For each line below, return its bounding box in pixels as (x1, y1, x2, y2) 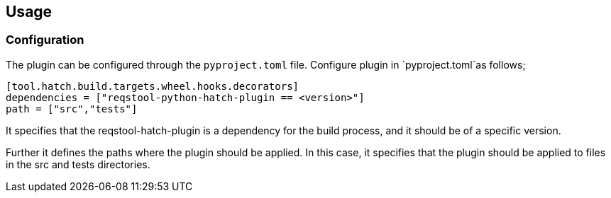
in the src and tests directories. (6, 158, 150, 170)
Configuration (6, 33, 84, 47)
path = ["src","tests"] (6, 103, 138, 115)
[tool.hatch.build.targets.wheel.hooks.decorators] (6, 80, 299, 92)
